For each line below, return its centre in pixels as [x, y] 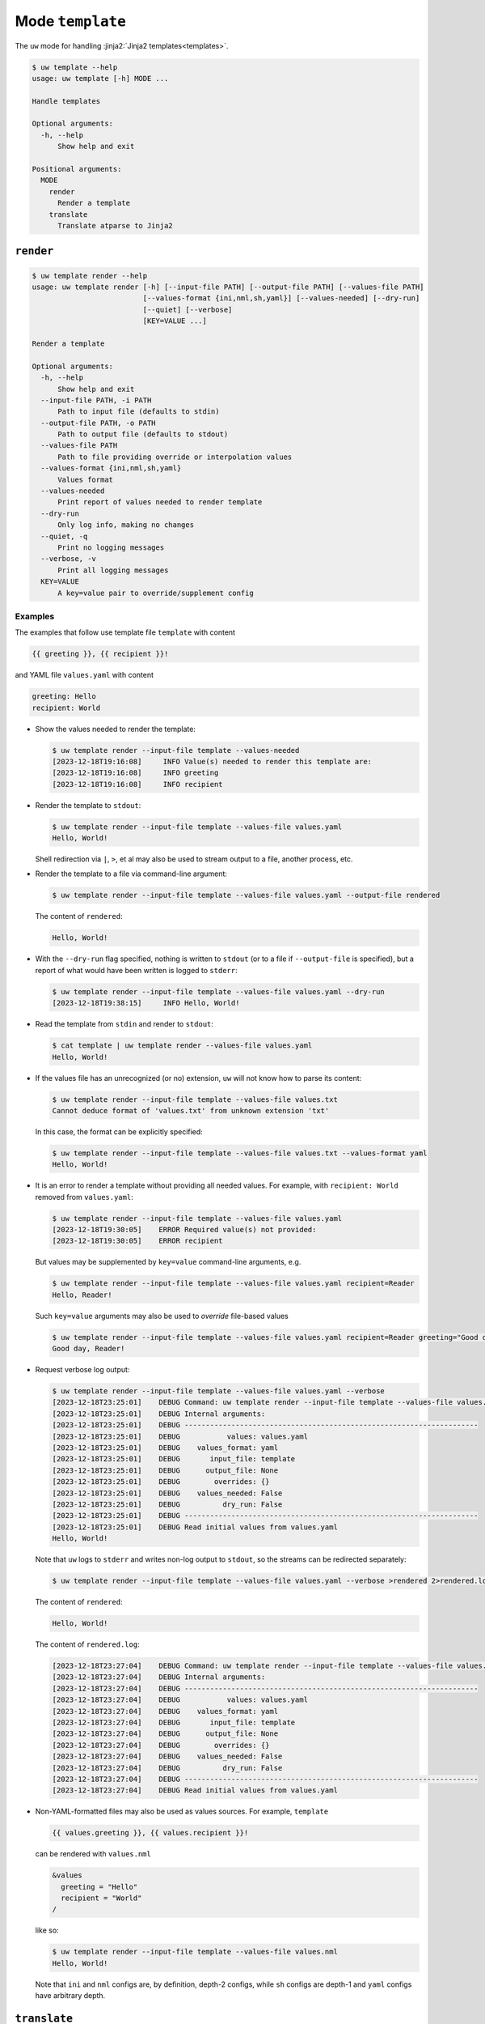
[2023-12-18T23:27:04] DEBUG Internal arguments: [159, 1677]
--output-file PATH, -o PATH [99, 423]
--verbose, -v [69, 559]
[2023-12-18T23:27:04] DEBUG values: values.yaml [180, 1700]
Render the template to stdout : [88, 805]
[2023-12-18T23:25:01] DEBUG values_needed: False [167, 1493]
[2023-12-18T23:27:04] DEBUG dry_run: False [167, 1768]
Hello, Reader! [82, 1295]
